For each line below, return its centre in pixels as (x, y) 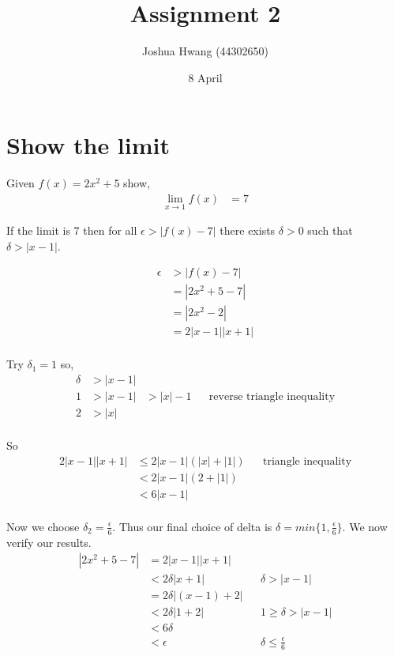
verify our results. (49, 542)
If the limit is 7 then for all (72, 230)
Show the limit (88, 145)
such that (330, 230)
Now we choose (43, 526)
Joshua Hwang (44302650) (205, 51)
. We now (365, 526)
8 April (205, 77)
